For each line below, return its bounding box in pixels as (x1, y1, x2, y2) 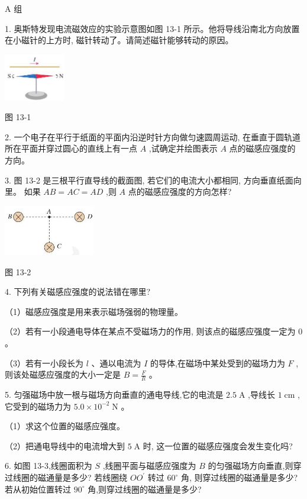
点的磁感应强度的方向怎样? (128, 185, 232, 198)
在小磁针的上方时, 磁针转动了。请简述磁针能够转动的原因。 (5, 34, 234, 46)
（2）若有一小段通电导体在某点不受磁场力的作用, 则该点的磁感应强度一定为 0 (5, 325, 303, 337)
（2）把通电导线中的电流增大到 (5, 439, 125, 452)
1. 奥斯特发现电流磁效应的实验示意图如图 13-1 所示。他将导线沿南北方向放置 (5, 22, 300, 34)
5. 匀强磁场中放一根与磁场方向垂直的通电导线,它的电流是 (5, 388, 224, 401)
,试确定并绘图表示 (148, 142, 218, 154)
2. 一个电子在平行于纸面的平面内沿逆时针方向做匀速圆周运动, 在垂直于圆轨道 (5, 130, 301, 143)
